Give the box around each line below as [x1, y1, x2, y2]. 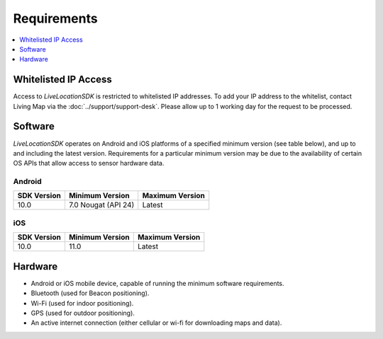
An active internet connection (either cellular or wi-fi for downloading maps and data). [30, 318, 282, 327]
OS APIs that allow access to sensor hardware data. [13, 159, 165, 168]
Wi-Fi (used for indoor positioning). [30, 299, 134, 307]
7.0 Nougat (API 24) [68, 200, 135, 210]
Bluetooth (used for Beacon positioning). [30, 289, 150, 297]
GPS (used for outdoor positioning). [30, 309, 135, 317]
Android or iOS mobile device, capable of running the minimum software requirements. [30, 279, 284, 287]
